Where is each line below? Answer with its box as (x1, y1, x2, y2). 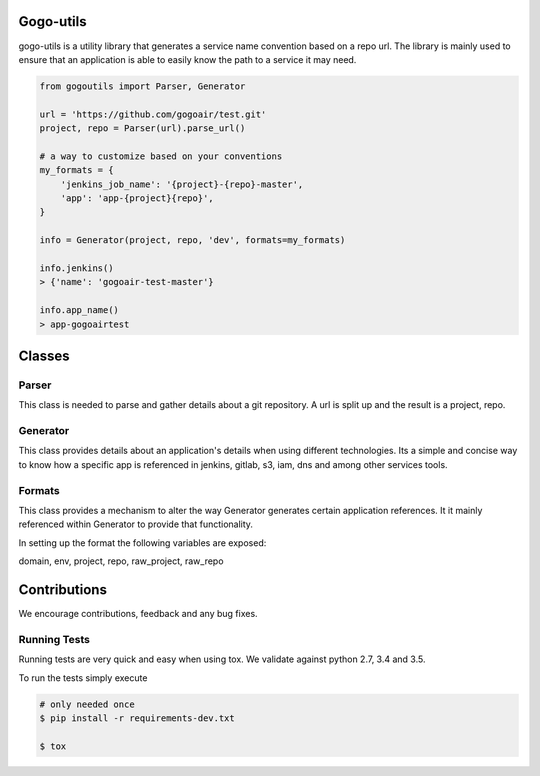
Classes (18, 347, 70, 364)
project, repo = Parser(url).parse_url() (39, 123, 246, 134)
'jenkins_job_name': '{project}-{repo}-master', (60, 178, 304, 190)
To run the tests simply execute (18, 671, 148, 684)
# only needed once (39, 698, 135, 710)
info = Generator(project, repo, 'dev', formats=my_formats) (39, 235, 346, 246)
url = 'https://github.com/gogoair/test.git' (39, 108, 267, 120)
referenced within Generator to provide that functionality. (18, 518, 254, 530)
